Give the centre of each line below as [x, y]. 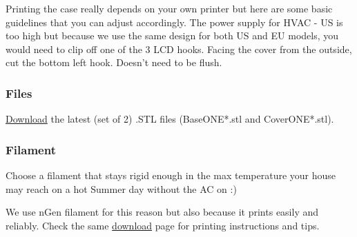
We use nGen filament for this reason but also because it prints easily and [162, 212]
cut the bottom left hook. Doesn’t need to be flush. [114, 62]
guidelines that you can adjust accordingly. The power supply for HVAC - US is [174, 22]
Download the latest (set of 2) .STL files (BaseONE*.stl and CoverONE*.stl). [170, 119]
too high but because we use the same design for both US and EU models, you [172, 35]
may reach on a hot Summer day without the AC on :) [121, 188]
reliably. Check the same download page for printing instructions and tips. [163, 225]
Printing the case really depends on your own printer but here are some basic [169, 8]
